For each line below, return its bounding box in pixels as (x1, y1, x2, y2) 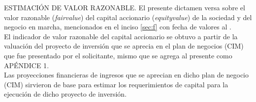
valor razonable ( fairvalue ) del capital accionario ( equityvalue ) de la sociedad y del (4, 12, 252, 22)
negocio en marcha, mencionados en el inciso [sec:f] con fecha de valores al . (4, 22, 231, 32)
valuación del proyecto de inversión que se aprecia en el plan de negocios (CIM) (4, 41, 244, 51)
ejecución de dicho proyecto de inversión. (4, 89, 127, 99)
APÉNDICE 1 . (4, 60, 49, 70)
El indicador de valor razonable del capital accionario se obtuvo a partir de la (4, 31, 238, 41)
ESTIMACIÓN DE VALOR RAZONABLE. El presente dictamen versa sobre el (4, 2, 245, 12)
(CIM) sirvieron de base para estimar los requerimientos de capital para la (4, 79, 228, 89)
